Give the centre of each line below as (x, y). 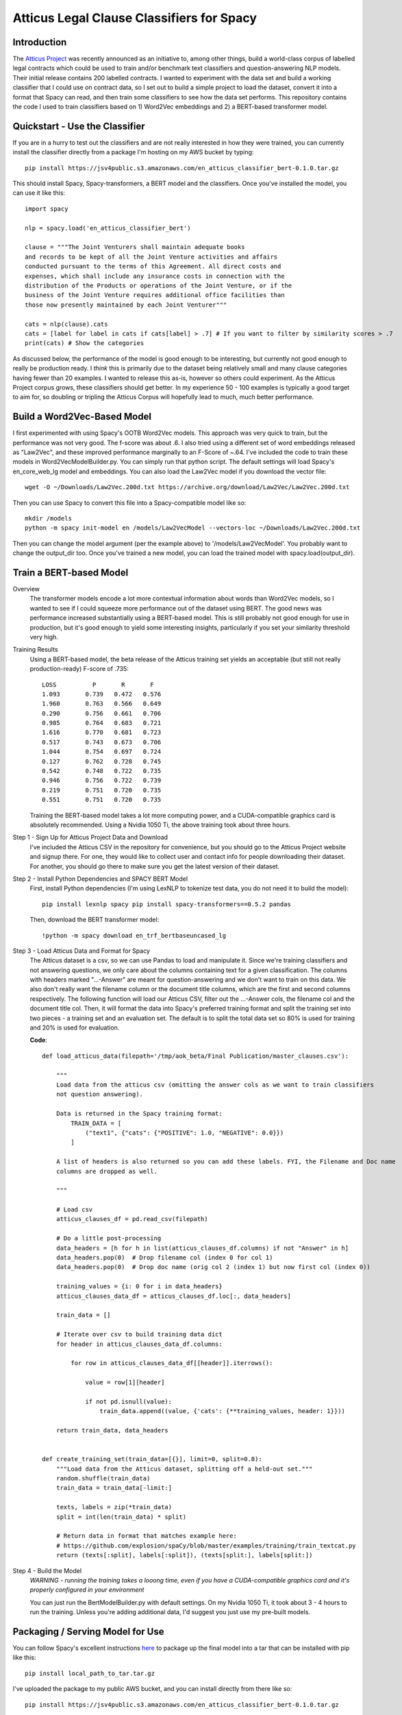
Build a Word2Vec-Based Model (82, 417)
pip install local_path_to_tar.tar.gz (90, 1673)
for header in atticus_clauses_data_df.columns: (139, 1344)
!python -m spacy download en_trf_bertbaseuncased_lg (134, 935)
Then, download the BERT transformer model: (95, 920)
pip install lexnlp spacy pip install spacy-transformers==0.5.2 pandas (166, 904)
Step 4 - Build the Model (47, 1570)
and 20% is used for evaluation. (75, 1028)
